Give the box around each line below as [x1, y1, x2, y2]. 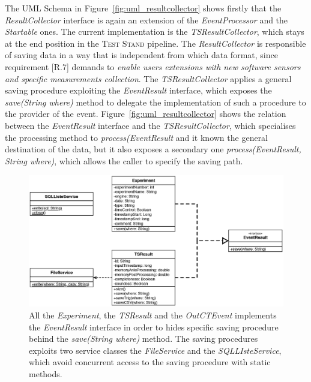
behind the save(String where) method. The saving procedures [29, 332, 258, 345]
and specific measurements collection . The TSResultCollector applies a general [5, 72, 292, 85]
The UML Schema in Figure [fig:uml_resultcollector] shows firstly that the [5, 2, 282, 14]
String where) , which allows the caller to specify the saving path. [5, 154, 243, 167]
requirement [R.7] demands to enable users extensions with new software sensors [5, 60, 301, 73]
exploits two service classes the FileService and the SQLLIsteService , [29, 344, 282, 356]
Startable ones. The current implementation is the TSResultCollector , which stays [5, 25, 304, 38]
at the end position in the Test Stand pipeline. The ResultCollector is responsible [5, 37, 306, 49]
